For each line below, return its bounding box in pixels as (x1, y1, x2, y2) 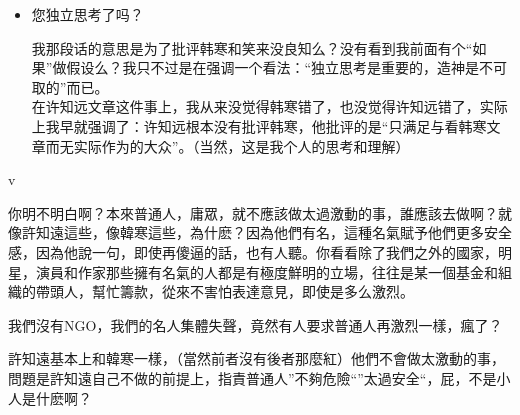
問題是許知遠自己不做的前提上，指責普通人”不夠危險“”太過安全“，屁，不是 (8, 367, 497, 388)
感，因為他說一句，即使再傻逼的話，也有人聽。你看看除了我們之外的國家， (8, 241, 498, 262)
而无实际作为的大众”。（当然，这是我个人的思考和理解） (45, 135, 410, 156)
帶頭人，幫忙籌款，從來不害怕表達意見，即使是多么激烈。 (35, 281, 414, 302)
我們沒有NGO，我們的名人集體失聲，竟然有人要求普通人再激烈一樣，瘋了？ (8, 314, 503, 335)
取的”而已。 (31, 76, 109, 97)
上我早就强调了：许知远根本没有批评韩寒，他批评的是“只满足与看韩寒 (31, 115, 487, 136)
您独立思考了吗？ (31, 4, 144, 24)
